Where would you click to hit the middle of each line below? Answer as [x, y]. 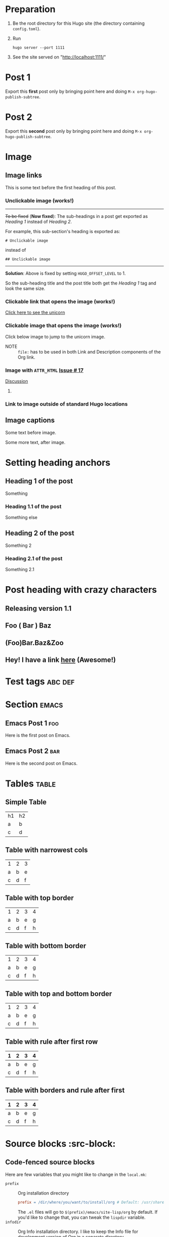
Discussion [17, 381]
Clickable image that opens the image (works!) [63, 325]
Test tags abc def [40, 682]
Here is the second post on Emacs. [41, 763]
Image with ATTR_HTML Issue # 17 [45, 370]
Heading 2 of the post [40, 533]
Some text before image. [31, 432]
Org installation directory [44, 1193]
